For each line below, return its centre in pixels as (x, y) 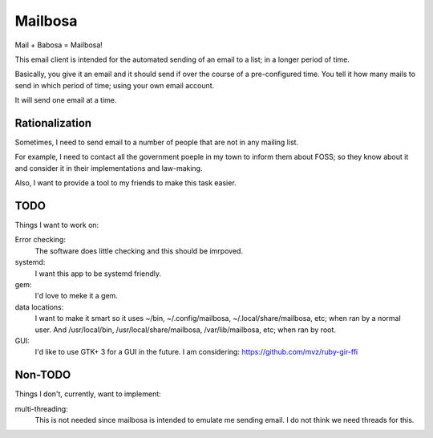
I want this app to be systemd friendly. (98, 274)
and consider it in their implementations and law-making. (109, 168)
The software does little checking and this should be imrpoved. (139, 251)
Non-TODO (43, 375)
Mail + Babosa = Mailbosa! (59, 45)
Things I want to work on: (57, 225)
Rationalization (53, 123)
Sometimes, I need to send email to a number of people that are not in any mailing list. (157, 142)
